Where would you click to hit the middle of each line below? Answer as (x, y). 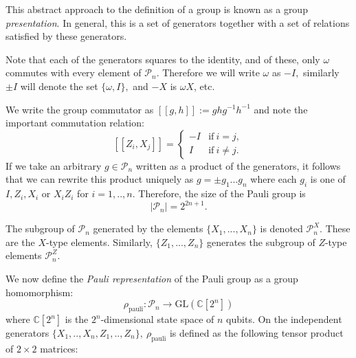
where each (274, 179)
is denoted (281, 228)
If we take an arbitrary (54, 165)
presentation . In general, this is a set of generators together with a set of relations (178, 22)
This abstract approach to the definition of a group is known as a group (157, 9)
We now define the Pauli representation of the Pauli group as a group (152, 279)
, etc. (204, 86)
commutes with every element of (74, 72)
